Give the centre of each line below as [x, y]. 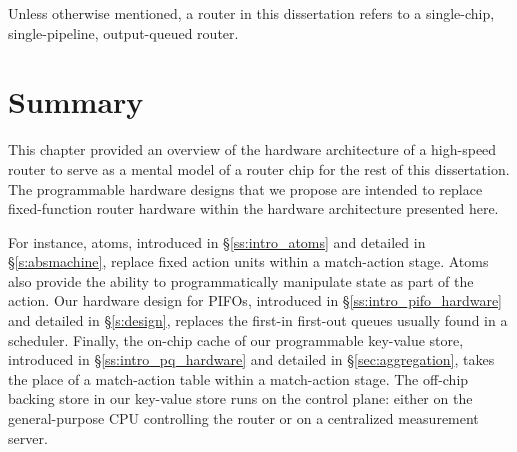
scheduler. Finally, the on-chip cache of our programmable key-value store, [236, 339]
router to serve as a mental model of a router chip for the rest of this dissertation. [259, 168]
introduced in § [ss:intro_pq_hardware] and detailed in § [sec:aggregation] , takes [251, 359]
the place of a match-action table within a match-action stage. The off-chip [238, 378]
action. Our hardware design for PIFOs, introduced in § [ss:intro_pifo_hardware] [255, 300]
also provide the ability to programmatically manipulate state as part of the [241, 280]
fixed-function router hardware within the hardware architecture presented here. [253, 208]
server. [28, 437]
